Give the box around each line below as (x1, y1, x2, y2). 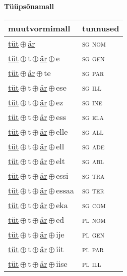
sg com (82, 199, 106, 211)
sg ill (82, 81, 101, 93)
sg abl (82, 154, 104, 167)
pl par (82, 243, 104, 255)
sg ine (82, 96, 102, 108)
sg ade (82, 140, 105, 152)
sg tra (82, 169, 105, 181)
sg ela (82, 110, 104, 123)
